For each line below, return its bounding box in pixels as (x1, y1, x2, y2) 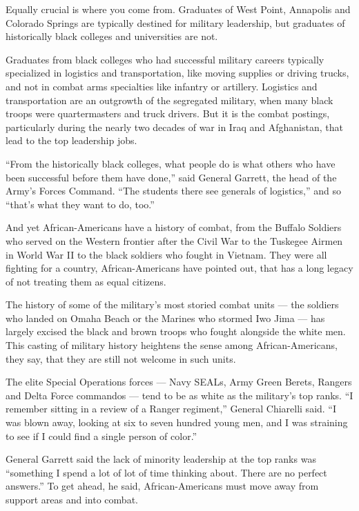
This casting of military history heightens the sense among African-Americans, (6, 338, 338, 352)
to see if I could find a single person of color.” (6, 428, 197, 443)
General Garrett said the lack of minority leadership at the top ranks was (6, 452, 316, 466)
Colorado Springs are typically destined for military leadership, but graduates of (6, 15, 345, 30)
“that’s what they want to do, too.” (6, 197, 155, 211)
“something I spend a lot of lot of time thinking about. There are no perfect (6, 465, 327, 479)
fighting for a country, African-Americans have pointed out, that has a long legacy (6, 261, 353, 275)
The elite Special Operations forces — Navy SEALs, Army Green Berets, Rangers (6, 374, 352, 389)
